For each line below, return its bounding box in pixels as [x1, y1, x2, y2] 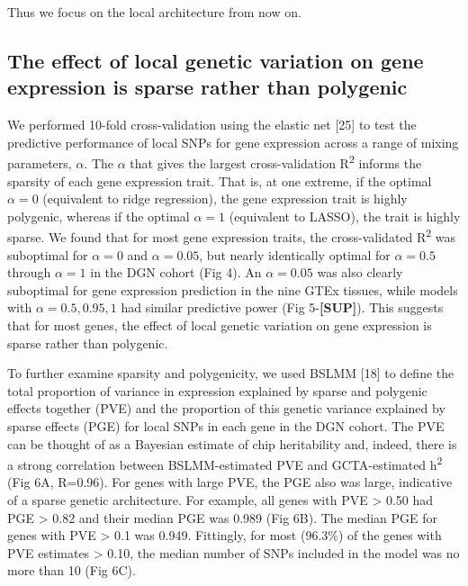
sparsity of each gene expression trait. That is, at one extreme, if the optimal [7, 171, 432, 190]
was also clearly [317, 263, 403, 282]
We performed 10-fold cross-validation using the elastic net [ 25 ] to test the [7, 115, 417, 134]
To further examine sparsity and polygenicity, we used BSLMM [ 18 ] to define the [7, 364, 454, 383]
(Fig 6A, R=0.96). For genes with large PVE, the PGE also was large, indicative [7, 473, 453, 491]
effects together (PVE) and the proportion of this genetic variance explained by [7, 399, 445, 418]
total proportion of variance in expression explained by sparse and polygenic [7, 381, 427, 400]
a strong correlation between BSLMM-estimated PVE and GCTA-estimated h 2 [7, 453, 443, 473]
